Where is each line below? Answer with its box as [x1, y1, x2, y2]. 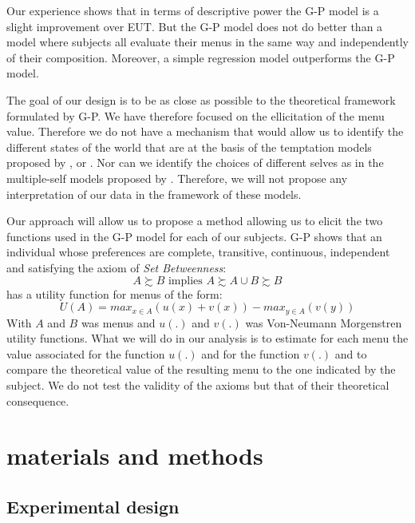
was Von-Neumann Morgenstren [245, 314, 402, 331]
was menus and [81, 314, 156, 331]
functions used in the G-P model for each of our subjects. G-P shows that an [6, 228, 382, 244]
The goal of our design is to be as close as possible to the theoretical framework [6, 91, 396, 108]
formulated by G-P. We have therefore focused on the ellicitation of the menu [6, 107, 385, 124]
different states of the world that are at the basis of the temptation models [6, 138, 372, 155]
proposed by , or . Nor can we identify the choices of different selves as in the [6, 154, 384, 171]
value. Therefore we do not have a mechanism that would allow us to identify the [6, 123, 404, 140]
